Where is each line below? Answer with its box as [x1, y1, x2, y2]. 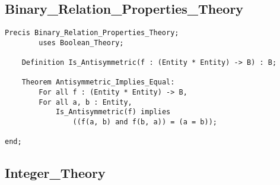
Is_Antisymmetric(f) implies [55, 108, 171, 117]
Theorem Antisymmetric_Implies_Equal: [21, 78, 175, 87]
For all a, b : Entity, [39, 98, 132, 106]
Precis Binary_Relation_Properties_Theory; [5, 29, 179, 37]
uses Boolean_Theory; [39, 38, 124, 47]
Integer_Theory [5, 164, 106, 182]
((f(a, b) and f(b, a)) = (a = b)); [72, 118, 217, 127]
